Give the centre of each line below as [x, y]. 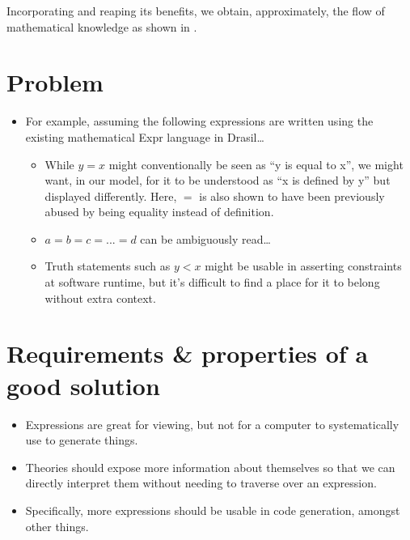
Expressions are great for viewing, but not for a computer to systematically [212, 424]
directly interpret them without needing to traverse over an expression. [201, 483]
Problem [55, 82]
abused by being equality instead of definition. [159, 212]
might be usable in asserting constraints [303, 266]
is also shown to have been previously [292, 196]
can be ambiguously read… [205, 238]
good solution [83, 385]
